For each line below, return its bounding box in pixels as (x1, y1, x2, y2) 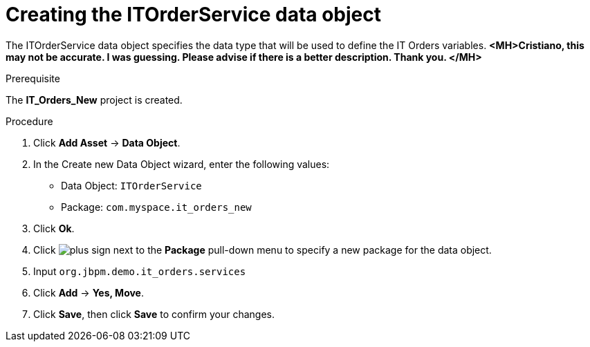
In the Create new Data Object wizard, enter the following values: (33, 158, 330, 170)
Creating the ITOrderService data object (6, 3, 382, 26)
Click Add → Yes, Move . (33, 286, 145, 299)
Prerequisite (6, 72, 60, 84)
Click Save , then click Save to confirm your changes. (33, 308, 275, 320)
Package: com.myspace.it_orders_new (61, 200, 252, 213)
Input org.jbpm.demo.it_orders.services (33, 265, 246, 277)
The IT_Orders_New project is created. (6, 93, 183, 106)
